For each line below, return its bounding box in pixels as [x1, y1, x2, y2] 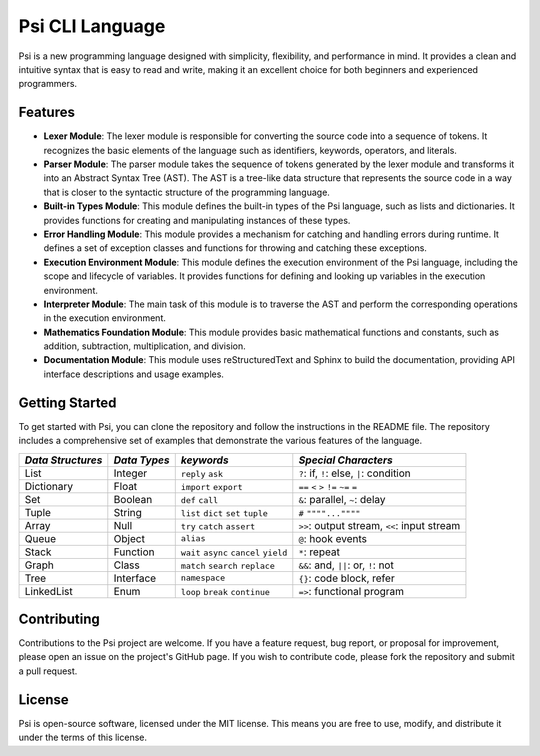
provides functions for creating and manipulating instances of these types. [43, 214, 351, 226]
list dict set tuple [180, 508, 269, 519]
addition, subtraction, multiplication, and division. [43, 340, 246, 352]
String [113, 505, 142, 519]
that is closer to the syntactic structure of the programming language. [43, 186, 330, 198]
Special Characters [298, 453, 394, 467]
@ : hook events [298, 531, 367, 545]
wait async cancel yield [180, 547, 288, 558]
